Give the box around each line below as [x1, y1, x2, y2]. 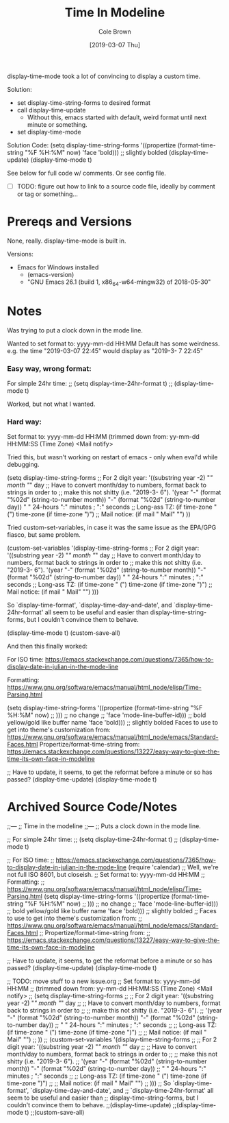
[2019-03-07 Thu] [89, 40, 141, 49]
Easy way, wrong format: [7, 363, 92, 373]
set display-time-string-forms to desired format [16, 98, 151, 107]
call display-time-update [16, 106, 86, 114]
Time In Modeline [64, 5, 165, 21]
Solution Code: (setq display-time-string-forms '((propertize [7, 141, 176, 149]
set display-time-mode [16, 128, 81, 136]
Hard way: [7, 417, 42, 426]
